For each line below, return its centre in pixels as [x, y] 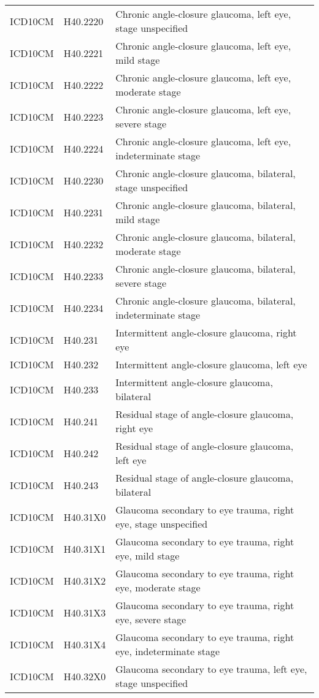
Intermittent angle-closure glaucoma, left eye [211, 364]
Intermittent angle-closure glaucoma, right [206, 332]
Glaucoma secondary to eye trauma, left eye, [211, 669]
